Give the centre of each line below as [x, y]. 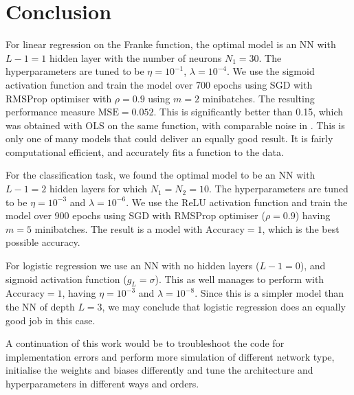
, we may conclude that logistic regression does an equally [224, 307]
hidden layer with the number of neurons [135, 57]
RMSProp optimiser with [59, 98]
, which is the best [301, 228]
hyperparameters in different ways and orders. [102, 383]
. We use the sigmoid [271, 71]
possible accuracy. [43, 242]
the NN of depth [40, 307]
